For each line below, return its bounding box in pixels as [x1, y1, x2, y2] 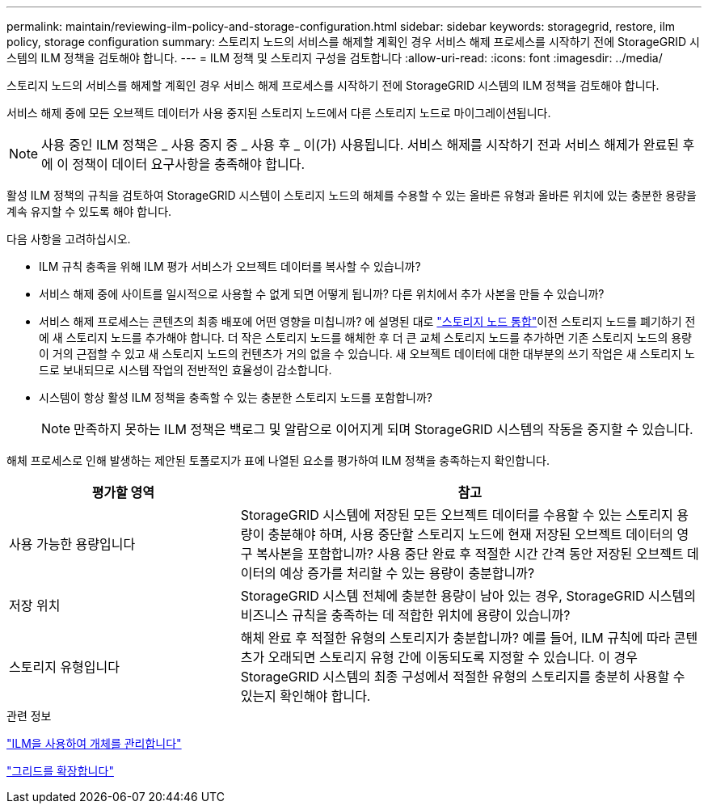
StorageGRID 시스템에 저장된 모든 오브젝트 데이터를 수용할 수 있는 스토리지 [240, 507, 673, 523]
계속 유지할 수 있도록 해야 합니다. [6, 205, 172, 218]
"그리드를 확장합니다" [6, 764, 114, 778]
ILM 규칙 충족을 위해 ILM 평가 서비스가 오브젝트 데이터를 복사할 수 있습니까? [39, 259, 421, 273]
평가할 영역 [91, 484, 155, 500]
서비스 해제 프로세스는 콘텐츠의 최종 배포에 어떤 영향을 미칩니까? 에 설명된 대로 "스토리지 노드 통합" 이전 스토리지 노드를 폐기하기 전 [39, 314, 696, 328]
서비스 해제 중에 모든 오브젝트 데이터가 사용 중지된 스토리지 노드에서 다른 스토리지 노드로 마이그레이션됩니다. [6, 106, 551, 120]
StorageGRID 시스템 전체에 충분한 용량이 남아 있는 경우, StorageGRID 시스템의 [240, 588, 696, 604]
